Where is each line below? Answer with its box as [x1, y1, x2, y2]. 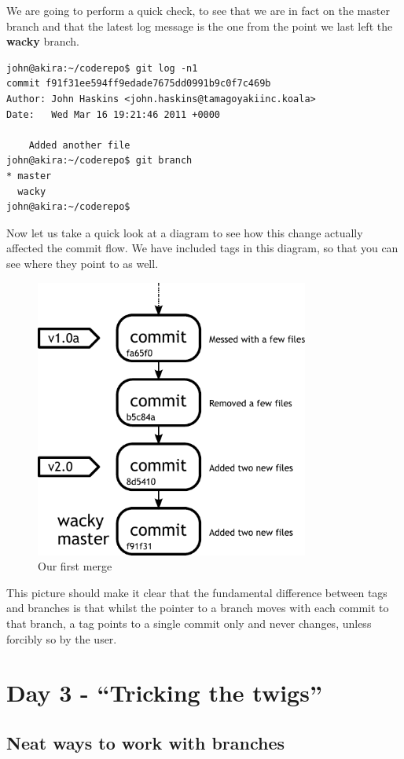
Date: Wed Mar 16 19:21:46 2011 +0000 [6, 108, 221, 120]
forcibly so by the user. [6, 630, 117, 647]
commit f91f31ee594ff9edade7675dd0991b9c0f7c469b [6, 78, 271, 90]
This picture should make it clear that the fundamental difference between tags [6, 584, 387, 600]
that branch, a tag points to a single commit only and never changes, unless [6, 615, 372, 632]
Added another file [28, 139, 130, 151]
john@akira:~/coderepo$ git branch [6, 155, 193, 167]
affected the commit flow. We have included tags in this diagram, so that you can [6, 240, 398, 256]
